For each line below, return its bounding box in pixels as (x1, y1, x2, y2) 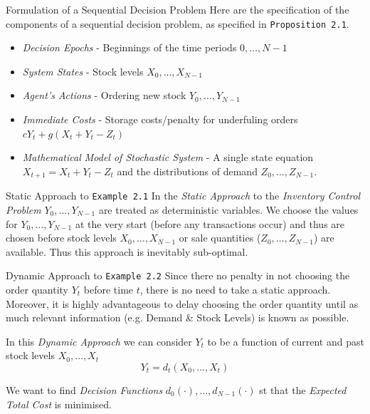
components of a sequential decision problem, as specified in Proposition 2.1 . (6, 16, 349, 31)
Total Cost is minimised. (6, 396, 112, 411)
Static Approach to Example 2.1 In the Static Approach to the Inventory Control (6, 188, 361, 203)
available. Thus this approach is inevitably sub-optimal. (6, 244, 248, 259)
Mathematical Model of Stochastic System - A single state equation (22, 150, 314, 165)
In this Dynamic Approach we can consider (6, 333, 192, 348)
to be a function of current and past (207, 333, 364, 348)
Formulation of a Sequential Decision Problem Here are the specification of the (6, 2, 349, 16)
